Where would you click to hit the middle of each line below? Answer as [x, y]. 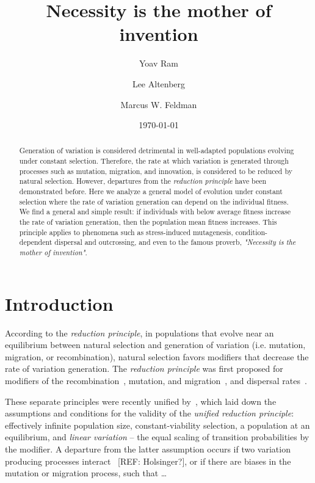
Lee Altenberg [159, 83]
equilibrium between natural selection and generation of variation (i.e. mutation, [155, 345]
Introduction [59, 303]
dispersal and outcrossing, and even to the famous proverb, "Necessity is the [175, 242]
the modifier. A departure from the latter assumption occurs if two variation [148, 448]
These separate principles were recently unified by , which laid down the [141, 401]
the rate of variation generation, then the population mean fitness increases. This [148, 222]
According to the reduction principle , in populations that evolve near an [139, 332]
